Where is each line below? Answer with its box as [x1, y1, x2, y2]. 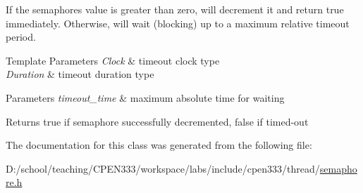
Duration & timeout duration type [6, 67, 154, 81]
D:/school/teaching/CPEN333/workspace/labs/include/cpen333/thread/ [6, 161, 320, 175]
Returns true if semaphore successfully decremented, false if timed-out [6, 114, 309, 128]
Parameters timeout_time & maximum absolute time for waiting [6, 90, 285, 105]
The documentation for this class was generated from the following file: [6, 138, 312, 152]
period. [6, 29, 36, 44]
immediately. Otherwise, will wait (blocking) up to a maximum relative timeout [6, 15, 350, 30]
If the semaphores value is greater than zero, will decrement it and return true [6, 2, 344, 16]
